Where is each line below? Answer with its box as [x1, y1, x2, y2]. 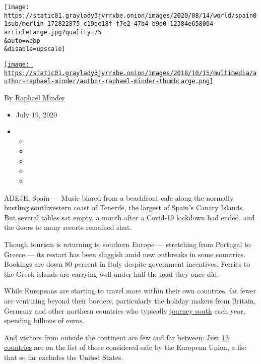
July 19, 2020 [16, 109, 57, 119]
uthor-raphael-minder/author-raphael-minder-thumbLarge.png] [4, 78, 214, 85]
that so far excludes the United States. [4, 351, 123, 362]
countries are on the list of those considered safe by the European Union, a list [4, 342, 247, 352]
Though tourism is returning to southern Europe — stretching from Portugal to [4, 239, 251, 250]
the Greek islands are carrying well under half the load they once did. [4, 268, 219, 279]
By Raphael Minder [4, 92, 65, 102]
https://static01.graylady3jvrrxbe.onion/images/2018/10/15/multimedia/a [4, 69, 257, 77]
